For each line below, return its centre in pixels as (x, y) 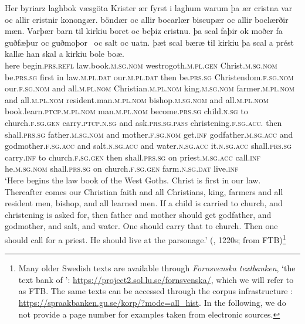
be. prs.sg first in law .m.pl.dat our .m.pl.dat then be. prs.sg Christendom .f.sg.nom (149, 76)
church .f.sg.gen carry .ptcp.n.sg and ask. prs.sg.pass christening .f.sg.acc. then (143, 122)
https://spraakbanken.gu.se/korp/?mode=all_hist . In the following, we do (152, 302)
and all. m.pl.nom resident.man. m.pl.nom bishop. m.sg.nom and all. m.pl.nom (137, 99)
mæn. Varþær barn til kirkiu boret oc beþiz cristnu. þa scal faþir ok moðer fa (144, 31)
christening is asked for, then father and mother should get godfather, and (138, 214)
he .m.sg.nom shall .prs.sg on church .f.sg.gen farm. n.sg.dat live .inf (122, 168)
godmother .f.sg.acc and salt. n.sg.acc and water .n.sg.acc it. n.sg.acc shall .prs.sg (148, 146)
